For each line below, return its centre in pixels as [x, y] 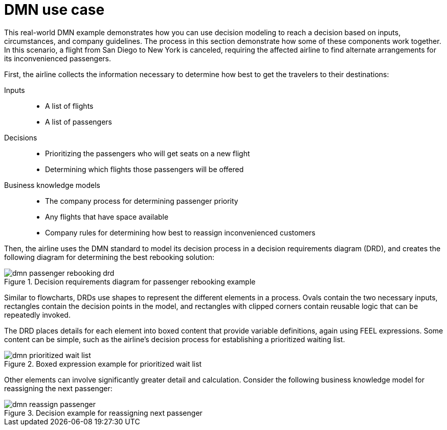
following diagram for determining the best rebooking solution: [109, 257]
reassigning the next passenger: [58, 388]
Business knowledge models [52, 185]
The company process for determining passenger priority [142, 201]
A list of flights [69, 106]
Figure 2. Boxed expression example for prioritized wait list [103, 364]
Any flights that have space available [107, 217]
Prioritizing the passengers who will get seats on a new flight [148, 153]
